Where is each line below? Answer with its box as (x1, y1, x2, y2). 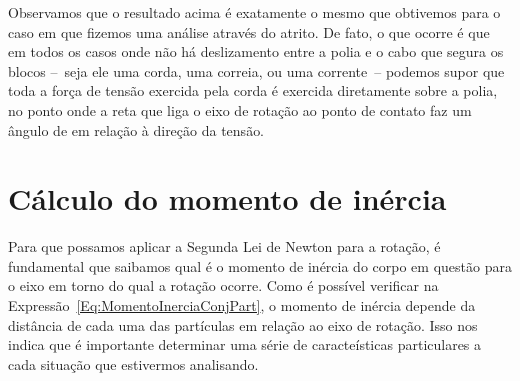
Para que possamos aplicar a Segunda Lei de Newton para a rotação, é (8, 236, 441, 257)
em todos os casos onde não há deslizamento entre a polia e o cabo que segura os (8, 41, 504, 62)
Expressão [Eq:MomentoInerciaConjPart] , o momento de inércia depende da (8, 295, 476, 316)
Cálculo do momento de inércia (8, 178, 447, 219)
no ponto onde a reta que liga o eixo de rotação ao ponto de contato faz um (8, 99, 472, 120)
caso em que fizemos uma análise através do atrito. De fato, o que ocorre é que (8, 21, 490, 42)
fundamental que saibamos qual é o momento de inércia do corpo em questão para (8, 255, 512, 276)
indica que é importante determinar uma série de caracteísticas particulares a (8, 334, 482, 355)
